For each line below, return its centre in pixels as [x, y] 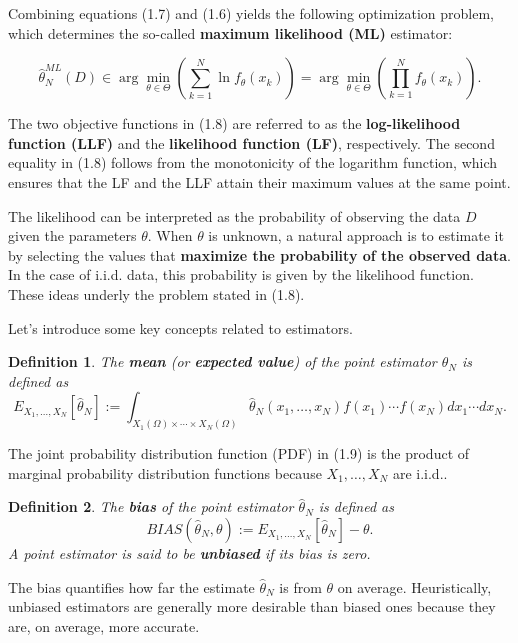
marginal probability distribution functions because [165, 472]
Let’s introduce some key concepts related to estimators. [180, 327]
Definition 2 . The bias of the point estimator [151, 506]
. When [170, 235]
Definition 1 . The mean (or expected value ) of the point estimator [222, 361]
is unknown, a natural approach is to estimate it [356, 235]
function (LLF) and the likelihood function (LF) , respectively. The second [251, 142]
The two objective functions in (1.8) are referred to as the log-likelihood [234, 123]
